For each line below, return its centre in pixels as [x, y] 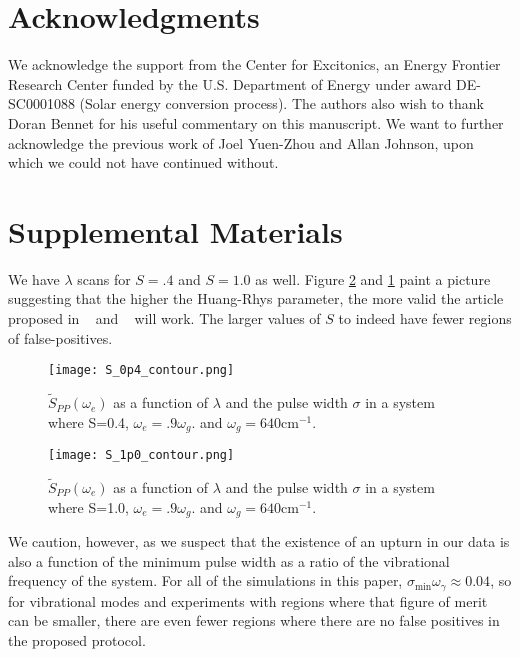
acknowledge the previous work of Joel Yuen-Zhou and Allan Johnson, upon [241, 142]
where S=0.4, [88, 421]
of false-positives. [60, 337]
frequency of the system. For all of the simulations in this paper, [205, 580]
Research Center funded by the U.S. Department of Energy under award [230, 83]
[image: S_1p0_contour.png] [141, 455]
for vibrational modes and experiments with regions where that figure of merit [248, 600]
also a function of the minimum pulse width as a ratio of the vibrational [229, 560]
